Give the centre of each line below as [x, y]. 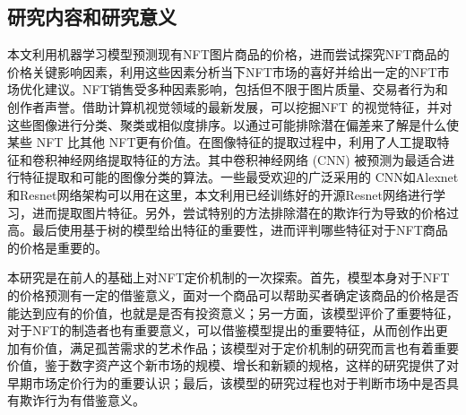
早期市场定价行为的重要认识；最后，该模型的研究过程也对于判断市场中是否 [227, 382]
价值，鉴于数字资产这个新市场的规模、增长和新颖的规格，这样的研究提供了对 [233, 365]
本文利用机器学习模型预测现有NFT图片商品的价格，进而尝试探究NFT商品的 [229, 54]
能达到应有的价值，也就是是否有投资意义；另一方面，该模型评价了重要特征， [233, 312]
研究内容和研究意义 [92, 17]
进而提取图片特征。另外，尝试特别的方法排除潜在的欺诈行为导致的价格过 [245, 212]
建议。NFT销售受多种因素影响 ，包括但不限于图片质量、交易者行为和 [246, 89]
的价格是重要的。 [57, 247]
